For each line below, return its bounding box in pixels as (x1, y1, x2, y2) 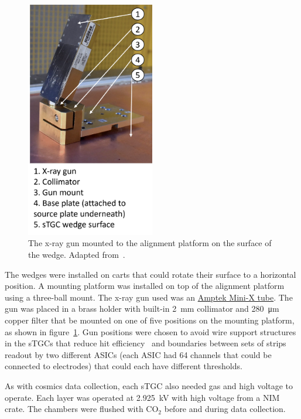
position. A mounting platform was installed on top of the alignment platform (5, 280, 285, 292)
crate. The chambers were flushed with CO (5, 403, 159, 415)
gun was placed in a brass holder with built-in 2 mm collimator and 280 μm (5, 302, 279, 315)
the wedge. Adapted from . (28, 248, 125, 261)
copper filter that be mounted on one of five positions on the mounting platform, (5, 314, 295, 326)
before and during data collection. (164, 403, 286, 415)
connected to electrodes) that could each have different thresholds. (5, 360, 242, 372)
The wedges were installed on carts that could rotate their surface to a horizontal (5, 268, 296, 280)
